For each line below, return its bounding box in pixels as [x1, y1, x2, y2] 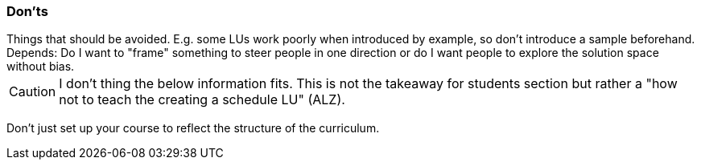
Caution [9, 83, 56, 100]
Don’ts [6, 3, 48, 19]
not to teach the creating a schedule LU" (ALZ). [59, 91, 345, 108]
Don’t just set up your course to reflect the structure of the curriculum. [6, 121, 380, 136]
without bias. [6, 59, 75, 74]
